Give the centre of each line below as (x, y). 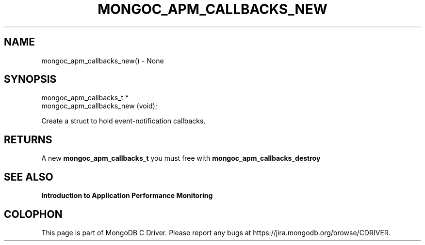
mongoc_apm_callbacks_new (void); (99, 106)
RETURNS (28, 139)
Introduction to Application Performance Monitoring (127, 196)
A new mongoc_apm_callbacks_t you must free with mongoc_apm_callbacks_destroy (181, 158)
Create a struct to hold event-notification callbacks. (123, 121)
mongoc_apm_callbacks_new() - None (103, 61)
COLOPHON (33, 214)
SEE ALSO (29, 177)
